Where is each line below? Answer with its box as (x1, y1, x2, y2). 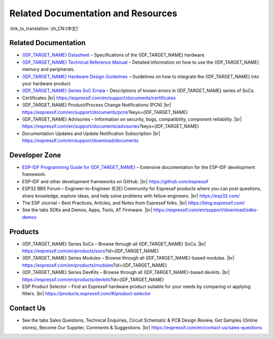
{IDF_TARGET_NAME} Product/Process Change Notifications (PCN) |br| (22, 102, 171, 108)
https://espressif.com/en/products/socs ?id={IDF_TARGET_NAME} (22, 248, 159, 254)
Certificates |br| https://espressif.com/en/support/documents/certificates (22, 95, 176, 101)
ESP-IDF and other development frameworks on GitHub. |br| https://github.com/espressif (22, 178, 209, 184)
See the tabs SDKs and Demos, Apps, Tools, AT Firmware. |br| (22, 207, 152, 213)
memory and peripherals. (22, 66, 75, 72)
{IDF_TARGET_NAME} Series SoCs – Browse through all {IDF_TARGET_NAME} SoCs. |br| (22, 241, 206, 247)
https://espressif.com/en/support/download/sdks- (153, 207, 258, 213)
